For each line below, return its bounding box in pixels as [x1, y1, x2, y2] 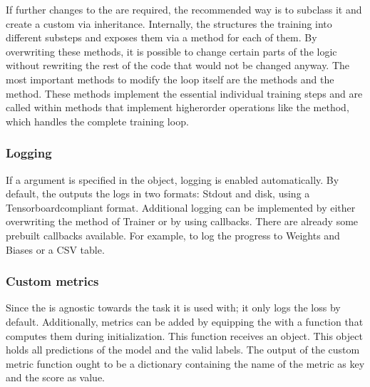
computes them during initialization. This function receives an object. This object [6, 328, 363, 343]
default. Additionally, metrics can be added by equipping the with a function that [6, 314, 364, 329]
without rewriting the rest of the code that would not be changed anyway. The [6, 58, 350, 73]
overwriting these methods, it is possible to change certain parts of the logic [6, 43, 337, 58]
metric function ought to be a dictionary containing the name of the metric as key [6, 356, 365, 371]
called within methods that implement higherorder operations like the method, [6, 100, 349, 115]
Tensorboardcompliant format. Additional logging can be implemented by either [6, 200, 356, 215]
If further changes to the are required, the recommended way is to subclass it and [6, 2, 362, 16]
